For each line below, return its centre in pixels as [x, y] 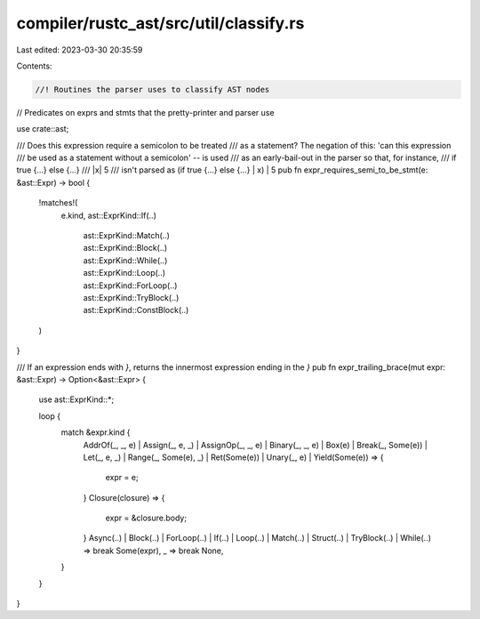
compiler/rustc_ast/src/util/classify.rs [160, 23]
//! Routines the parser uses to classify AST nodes [152, 89]
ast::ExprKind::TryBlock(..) [131, 297]
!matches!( [58, 203]
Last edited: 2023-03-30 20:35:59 [80, 50]
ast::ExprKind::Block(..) [125, 248]
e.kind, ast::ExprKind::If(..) [109, 215]
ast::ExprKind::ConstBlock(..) [136, 310]
